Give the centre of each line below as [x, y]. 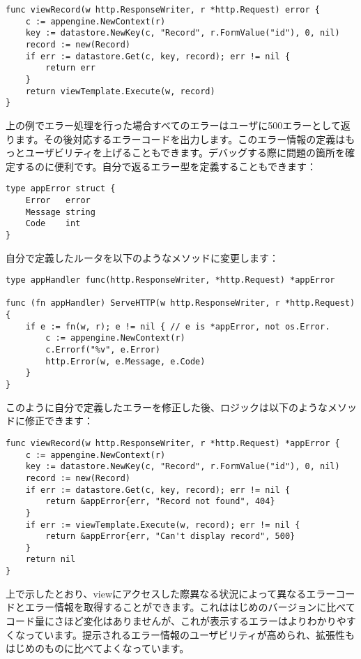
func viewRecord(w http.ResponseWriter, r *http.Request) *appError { [173, 443]
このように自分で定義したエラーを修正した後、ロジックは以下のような [167, 407]
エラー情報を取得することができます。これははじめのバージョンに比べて [190, 607]
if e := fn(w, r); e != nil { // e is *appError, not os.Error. [178, 326]
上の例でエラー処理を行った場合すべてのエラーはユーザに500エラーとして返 [178, 125]
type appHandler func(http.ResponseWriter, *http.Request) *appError [170, 280]
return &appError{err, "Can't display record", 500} [170, 536]
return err [70, 68]
